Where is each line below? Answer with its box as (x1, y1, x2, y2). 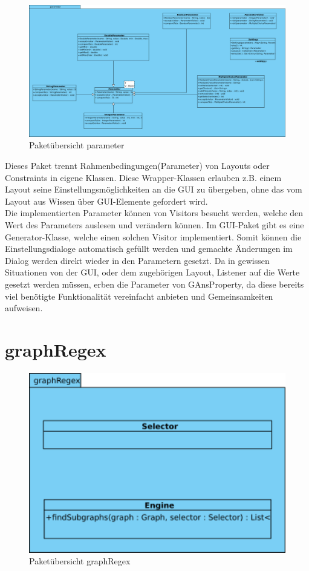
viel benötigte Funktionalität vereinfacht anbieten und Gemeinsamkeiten (5, 289, 273, 302)
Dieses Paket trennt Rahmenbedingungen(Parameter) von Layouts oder (5, 159, 270, 171)
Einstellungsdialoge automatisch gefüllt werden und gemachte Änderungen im (5, 242, 293, 255)
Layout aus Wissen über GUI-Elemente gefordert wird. (5, 194, 208, 207)
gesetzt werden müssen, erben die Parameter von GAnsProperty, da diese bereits (5, 277, 304, 290)
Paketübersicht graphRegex (29, 555, 131, 567)
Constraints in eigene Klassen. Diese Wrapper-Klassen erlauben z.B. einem (5, 171, 282, 183)
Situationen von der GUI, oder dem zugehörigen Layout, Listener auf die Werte (5, 266, 300, 279)
